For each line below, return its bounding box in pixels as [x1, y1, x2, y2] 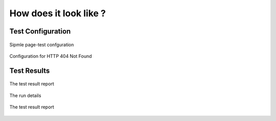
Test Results [9, 66, 50, 75]
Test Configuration [9, 27, 71, 36]
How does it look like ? [9, 8, 106, 19]
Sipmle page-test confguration [9, 41, 74, 48]
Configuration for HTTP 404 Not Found [9, 53, 92, 59]
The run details [9, 92, 41, 99]
